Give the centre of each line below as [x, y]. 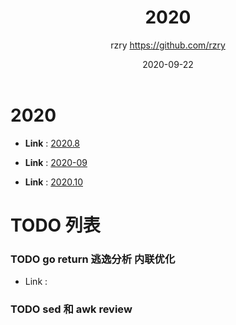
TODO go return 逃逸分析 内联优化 [93, 259]
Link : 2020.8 [52, 143]
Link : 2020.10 [53, 182]
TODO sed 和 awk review [71, 309]
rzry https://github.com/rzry [168, 45]
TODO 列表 [55, 225]
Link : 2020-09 [56, 162]
